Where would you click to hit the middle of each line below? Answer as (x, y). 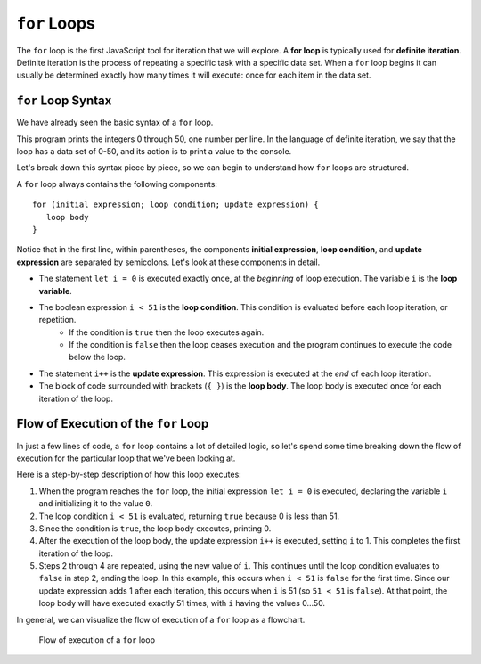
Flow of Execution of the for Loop (113, 424)
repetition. (57, 320)
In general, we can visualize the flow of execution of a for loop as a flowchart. (161, 619)
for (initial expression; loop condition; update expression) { (176, 205)
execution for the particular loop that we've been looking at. (126, 458)
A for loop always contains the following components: (117, 184)
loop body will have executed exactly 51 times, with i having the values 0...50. (182, 603)
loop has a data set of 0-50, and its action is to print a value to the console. (154, 152)
